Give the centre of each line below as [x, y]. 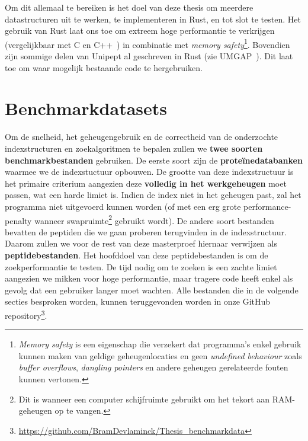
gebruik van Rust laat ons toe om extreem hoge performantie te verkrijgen [140, 31]
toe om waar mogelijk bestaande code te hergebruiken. [104, 67]
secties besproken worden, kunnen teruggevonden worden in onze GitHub [138, 301]
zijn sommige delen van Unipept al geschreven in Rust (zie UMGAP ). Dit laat [149, 56]
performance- [267, 206]
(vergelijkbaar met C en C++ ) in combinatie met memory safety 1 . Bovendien [147, 43]
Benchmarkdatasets [86, 108]
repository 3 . [26, 314]
